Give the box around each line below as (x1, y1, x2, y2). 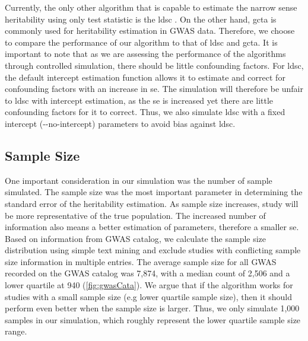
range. (5, 325, 27, 337)
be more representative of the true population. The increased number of (5, 209, 266, 221)
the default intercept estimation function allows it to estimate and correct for (5, 71, 285, 83)
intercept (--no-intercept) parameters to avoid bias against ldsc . (5, 117, 236, 129)
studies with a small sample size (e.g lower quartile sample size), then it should (5, 290, 293, 302)
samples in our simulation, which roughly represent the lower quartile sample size (5, 313, 301, 326)
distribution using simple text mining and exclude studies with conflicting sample (5, 244, 301, 256)
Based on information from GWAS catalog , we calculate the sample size (5, 232, 266, 244)
